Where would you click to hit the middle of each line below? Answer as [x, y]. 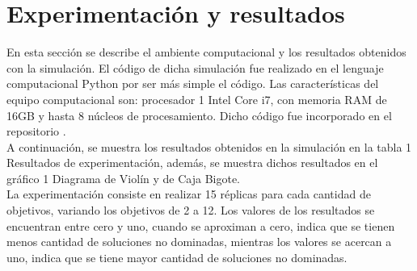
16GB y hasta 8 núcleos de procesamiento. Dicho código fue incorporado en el [199, 115]
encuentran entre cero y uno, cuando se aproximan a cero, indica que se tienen [201, 225]
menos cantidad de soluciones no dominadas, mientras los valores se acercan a [199, 242]
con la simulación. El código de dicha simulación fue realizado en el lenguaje [195, 67]
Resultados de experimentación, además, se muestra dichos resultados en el [192, 163]
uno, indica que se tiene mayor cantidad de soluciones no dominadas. [177, 257]
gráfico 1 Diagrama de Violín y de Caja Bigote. [124, 178]
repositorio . [36, 131]
